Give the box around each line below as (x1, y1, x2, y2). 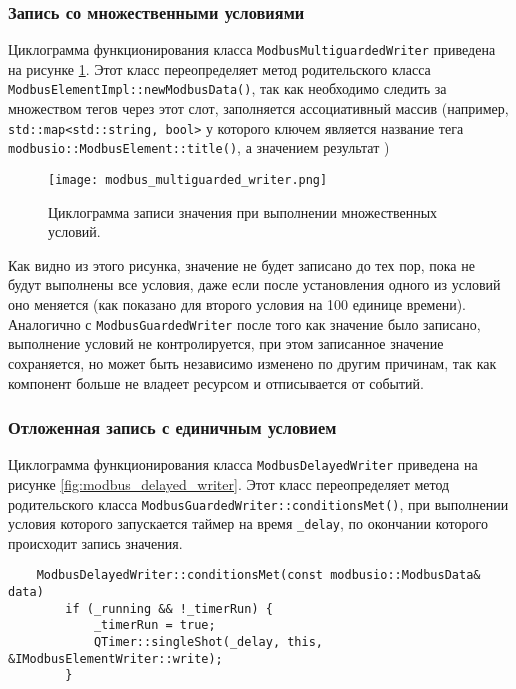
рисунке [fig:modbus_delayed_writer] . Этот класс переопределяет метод (8, 473, 450, 494)
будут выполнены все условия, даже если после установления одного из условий (8, 274, 501, 295)
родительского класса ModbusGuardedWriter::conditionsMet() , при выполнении (8, 493, 509, 514)
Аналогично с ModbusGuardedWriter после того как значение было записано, (8, 313, 481, 334)
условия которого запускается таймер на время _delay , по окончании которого (8, 513, 488, 534)
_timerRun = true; (93, 618, 216, 633)
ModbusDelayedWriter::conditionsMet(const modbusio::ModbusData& (36, 568, 481, 583)
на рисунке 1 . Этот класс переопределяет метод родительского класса (8, 58, 431, 79)
